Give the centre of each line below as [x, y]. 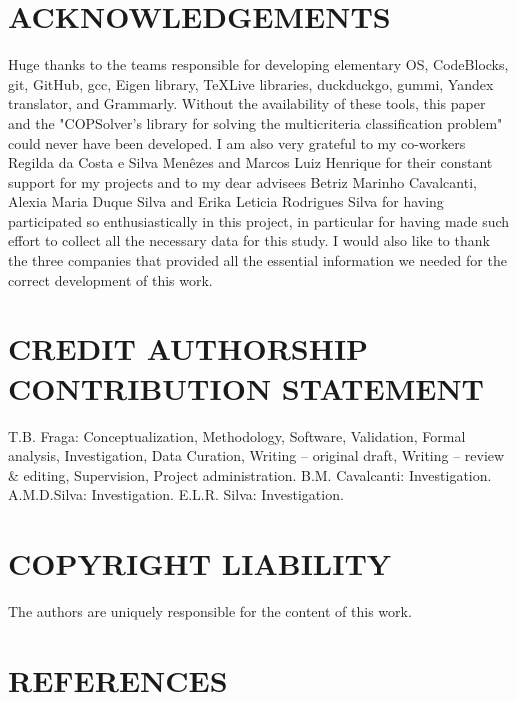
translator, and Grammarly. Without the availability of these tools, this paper [247, 103]
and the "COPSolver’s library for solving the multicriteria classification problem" [255, 122]
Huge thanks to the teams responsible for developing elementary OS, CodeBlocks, [258, 64]
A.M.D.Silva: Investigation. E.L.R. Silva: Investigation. [176, 494]
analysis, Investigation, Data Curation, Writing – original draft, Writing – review [256, 455]
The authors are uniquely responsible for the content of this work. [210, 611]
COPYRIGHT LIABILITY [200, 563]
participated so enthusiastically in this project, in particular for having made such [259, 220]
